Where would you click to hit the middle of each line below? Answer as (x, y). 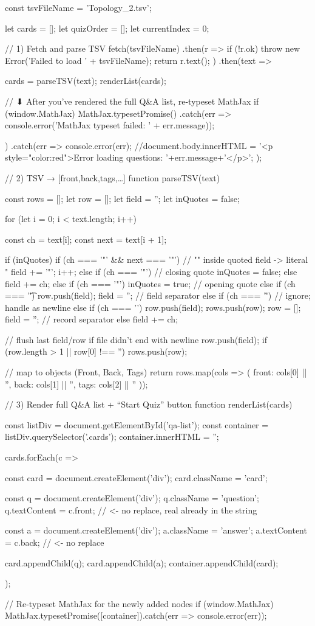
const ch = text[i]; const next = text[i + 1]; (86, 239)
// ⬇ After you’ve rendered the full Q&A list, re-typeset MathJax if (132, 101)
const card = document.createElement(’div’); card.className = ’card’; (136, 477)
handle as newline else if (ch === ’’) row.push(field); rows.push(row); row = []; (153, 307)
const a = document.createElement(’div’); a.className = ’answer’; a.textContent (156, 530)
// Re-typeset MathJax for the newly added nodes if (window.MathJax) (139, 603)
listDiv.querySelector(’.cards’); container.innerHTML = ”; (112, 436)
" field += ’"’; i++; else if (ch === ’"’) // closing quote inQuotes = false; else (151, 271)
